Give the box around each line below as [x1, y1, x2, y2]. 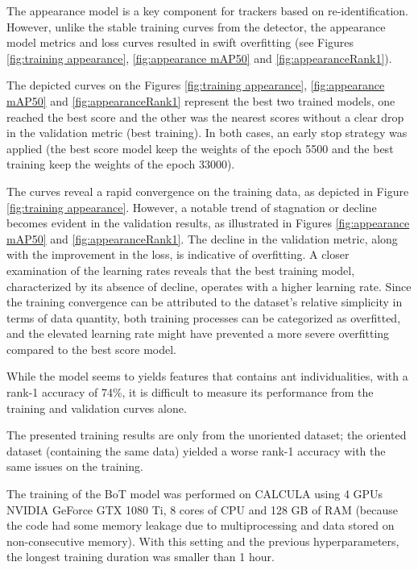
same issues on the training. [6, 458, 143, 475]
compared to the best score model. [6, 340, 176, 357]
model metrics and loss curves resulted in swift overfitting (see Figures [6, 34, 354, 51]
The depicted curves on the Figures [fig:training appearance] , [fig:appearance [6, 77, 385, 94]
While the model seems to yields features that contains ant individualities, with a [6, 368, 408, 385]
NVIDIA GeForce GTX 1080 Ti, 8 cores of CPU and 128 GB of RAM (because [6, 501, 398, 518]
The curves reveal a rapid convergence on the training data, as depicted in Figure [6, 182, 409, 199]
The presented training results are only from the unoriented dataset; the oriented [6, 426, 407, 443]
